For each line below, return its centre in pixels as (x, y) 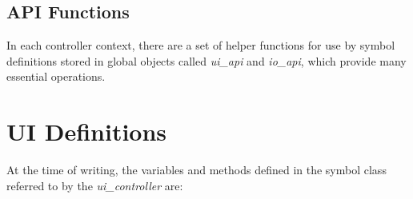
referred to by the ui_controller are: (95, 185)
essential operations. (56, 76)
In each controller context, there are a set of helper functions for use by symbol (201, 45)
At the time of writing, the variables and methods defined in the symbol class (196, 170)
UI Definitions (87, 131)
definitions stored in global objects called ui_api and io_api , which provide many (206, 60)
